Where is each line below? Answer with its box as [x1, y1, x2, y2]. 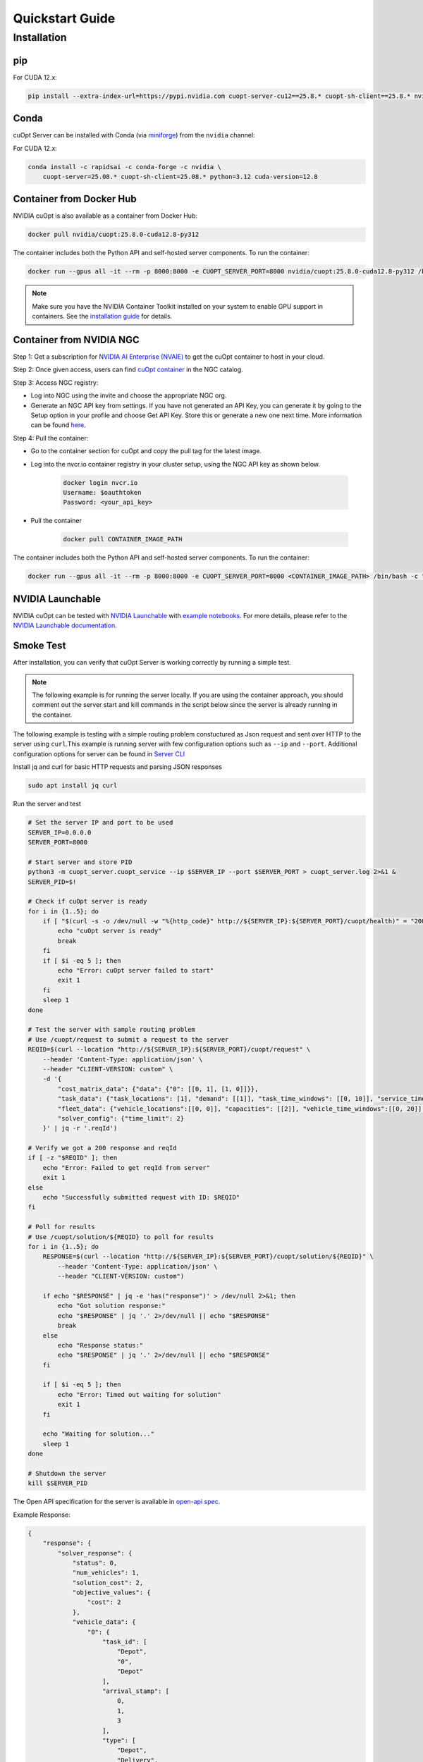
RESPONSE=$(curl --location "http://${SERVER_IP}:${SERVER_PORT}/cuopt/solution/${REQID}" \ [42, 1252, 374, 1261]
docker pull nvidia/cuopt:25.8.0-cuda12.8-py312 [27, 230, 200, 239]
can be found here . [30, 421, 86, 429]
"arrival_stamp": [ [102, 1687, 169, 1695]
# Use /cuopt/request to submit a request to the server [27, 1035, 229, 1043]
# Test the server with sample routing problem [27, 1025, 195, 1034]
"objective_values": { [72, 1589, 151, 1596]
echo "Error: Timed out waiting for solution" [57, 1391, 221, 1398]
